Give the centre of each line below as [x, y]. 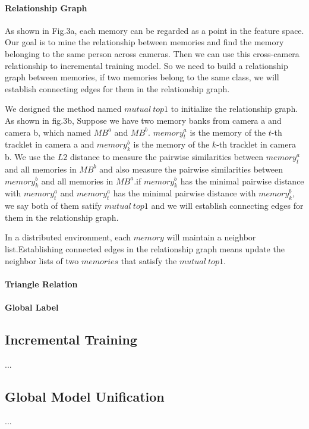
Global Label [32, 307]
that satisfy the [149, 260]
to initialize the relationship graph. [234, 109]
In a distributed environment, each [68, 237]
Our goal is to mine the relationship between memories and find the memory [144, 42]
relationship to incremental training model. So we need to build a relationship [146, 65]
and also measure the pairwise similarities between [191, 169]
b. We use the [30, 157]
